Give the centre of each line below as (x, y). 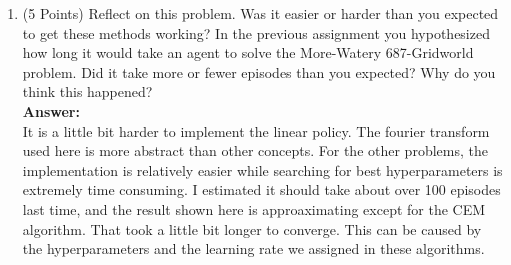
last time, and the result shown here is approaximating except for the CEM (254, 208)
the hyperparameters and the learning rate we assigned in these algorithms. (253, 248)
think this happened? (87, 91)
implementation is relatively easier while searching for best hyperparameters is (262, 169)
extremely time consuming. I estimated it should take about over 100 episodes (261, 189)
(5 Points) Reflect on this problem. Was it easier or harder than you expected (260, 13)
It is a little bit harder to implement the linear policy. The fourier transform (256, 130)
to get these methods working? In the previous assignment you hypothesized (256, 32)
